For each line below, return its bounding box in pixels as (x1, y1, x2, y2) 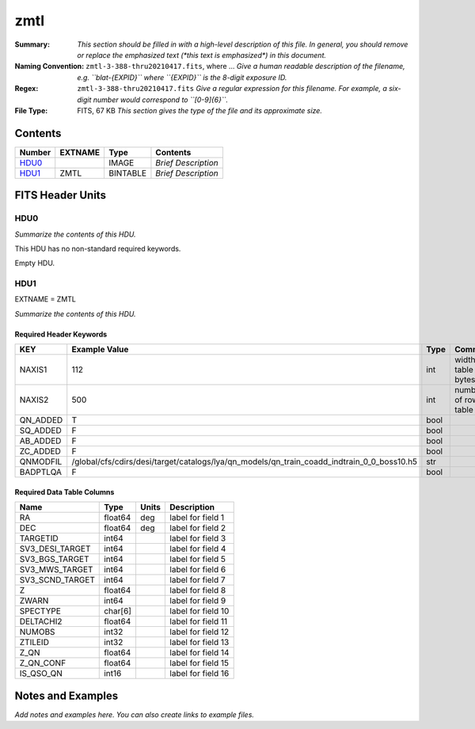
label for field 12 (169, 626, 230, 637)
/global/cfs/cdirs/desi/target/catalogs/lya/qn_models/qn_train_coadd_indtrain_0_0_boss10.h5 (71, 456, 418, 467)
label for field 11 (169, 616, 228, 627)
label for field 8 (169, 585, 226, 596)
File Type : (14, 105, 48, 115)
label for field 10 (169, 606, 230, 617)
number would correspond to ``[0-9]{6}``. (93, 95, 229, 104)
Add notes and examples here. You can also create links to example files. (14, 709, 255, 720)
